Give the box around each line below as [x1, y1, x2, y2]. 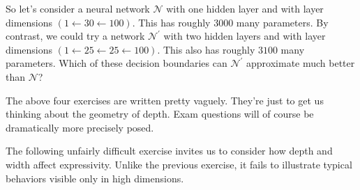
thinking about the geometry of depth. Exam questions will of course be [6, 106, 314, 121]
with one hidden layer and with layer [166, 1, 324, 15]
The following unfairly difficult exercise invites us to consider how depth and [6, 143, 333, 158]
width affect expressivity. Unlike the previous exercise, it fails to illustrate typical [6, 157, 352, 171]
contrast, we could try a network [6, 29, 145, 43]
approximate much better [246, 56, 355, 70]
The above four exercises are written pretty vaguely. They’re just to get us [6, 93, 324, 107]
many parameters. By [236, 15, 329, 29]
